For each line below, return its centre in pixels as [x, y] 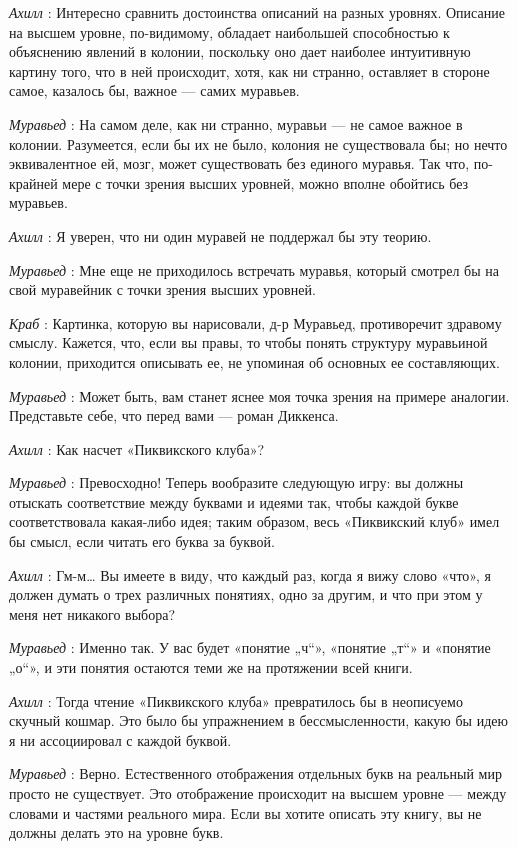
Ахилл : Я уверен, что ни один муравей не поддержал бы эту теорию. [220, 235]
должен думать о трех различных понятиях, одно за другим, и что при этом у [246, 594]
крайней [33, 182]
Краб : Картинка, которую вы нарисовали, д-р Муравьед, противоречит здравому [255, 322]
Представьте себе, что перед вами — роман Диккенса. [174, 415]
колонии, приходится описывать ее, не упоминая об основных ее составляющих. [254, 361]
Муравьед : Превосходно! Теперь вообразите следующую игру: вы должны [236, 482]
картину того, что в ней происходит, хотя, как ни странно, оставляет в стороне [249, 70]
